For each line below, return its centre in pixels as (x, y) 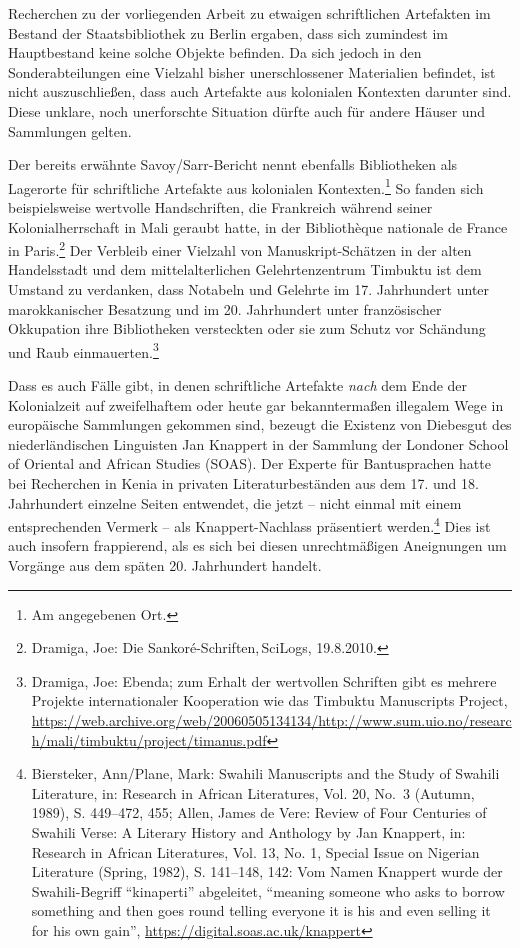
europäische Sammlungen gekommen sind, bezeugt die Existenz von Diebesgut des (260, 424)
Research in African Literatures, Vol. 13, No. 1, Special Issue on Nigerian (255, 851)
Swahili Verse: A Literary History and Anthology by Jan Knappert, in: (248, 832)
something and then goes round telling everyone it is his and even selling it (261, 910)
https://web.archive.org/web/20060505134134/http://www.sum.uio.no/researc (271, 720)
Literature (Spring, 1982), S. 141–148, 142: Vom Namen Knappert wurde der (267, 871)
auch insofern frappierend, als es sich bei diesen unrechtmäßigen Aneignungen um (257, 545)
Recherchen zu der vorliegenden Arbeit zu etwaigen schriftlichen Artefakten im (249, 13)
